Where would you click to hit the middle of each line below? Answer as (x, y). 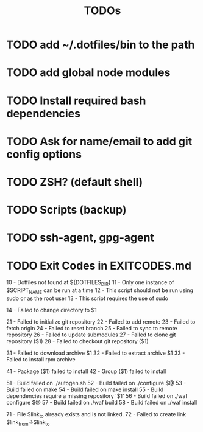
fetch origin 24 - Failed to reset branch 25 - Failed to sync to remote (92, 328)
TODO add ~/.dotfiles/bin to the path (101, 45)
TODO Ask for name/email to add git (99, 141)
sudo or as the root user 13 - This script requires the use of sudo (87, 298)
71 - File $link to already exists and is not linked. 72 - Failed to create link (96, 415)
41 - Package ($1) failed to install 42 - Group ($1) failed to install (86, 371)
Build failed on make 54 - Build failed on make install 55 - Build (85, 389)
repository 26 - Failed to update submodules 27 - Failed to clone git (91, 335)
